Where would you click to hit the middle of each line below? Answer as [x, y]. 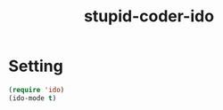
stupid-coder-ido [149, 16]
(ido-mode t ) [33, 98]
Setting [36, 66]
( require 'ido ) [37, 90]
